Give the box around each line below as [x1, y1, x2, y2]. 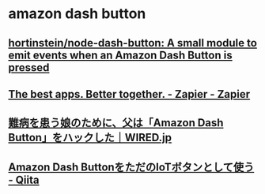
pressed [8, 61, 50, 74]
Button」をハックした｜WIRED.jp [8, 131, 172, 144]
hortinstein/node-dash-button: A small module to [8, 36, 257, 50]
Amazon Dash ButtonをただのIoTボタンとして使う [8, 160, 255, 173]
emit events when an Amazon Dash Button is [8, 48, 233, 62]
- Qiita [8, 173, 40, 186]
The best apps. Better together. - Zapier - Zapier [8, 88, 251, 101]
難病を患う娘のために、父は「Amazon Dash [8, 116, 224, 130]
